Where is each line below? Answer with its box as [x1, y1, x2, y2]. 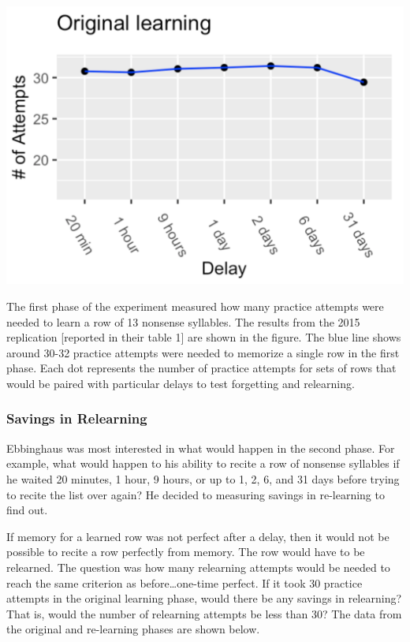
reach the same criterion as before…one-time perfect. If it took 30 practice [6, 574, 363, 591]
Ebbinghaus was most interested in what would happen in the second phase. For [6, 439, 395, 456]
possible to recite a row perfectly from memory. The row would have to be [6, 543, 365, 560]
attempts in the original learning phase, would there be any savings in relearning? [6, 590, 402, 607]
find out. [6, 502, 48, 518]
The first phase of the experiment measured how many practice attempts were [6, 298, 384, 314]
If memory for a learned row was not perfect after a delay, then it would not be [6, 528, 389, 544]
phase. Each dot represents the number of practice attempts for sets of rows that [6, 360, 397, 376]
